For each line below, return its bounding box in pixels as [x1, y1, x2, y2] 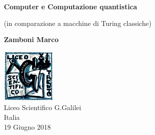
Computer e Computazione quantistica [4, 1, 137, 11]
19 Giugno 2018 [4, 121, 51, 132]
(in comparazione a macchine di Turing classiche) [4, 18, 152, 28]
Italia [4, 112, 20, 122]
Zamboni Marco [4, 34, 59, 45]
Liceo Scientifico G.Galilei [4, 102, 81, 112]
